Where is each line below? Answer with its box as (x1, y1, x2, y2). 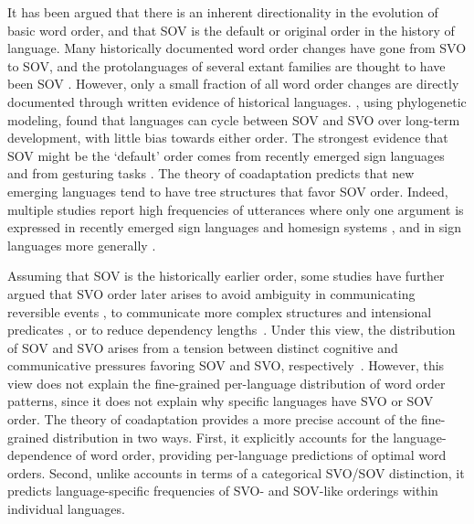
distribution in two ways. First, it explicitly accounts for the (52, 427, 389, 446)
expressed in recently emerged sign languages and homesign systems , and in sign (7, 218, 461, 237)
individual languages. (7, 499, 125, 519)
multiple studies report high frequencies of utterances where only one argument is (7, 199, 464, 219)
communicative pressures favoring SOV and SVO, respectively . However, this (7, 356, 445, 375)
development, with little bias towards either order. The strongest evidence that (7, 128, 448, 147)
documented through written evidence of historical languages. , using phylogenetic (7, 91, 467, 111)
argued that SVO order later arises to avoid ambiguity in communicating (7, 283, 416, 303)
